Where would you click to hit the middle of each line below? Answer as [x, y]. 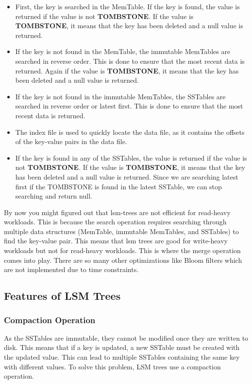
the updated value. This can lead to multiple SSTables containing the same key [122, 357]
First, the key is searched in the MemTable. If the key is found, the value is [127, 6]
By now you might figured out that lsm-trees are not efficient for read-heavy [117, 212]
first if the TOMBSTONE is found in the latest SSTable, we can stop [118, 186]
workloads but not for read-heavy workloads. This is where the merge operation [122, 250]
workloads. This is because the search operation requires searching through [115, 222]
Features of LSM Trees [62, 296]
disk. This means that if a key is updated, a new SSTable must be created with [122, 347]
